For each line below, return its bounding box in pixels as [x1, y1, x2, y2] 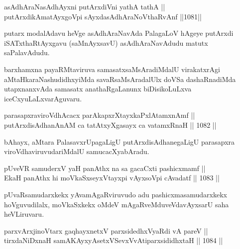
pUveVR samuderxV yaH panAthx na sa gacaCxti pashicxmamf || [4, 163, 206, 173]
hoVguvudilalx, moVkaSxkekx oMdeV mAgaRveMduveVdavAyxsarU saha [4, 199, 229, 209]
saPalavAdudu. [4, 47, 50, 58]
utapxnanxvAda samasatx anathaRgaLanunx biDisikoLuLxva [4, 83, 192, 94]
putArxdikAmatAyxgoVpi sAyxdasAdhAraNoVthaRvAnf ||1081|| [4, 11, 202, 21]
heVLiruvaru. [4, 209, 44, 219]
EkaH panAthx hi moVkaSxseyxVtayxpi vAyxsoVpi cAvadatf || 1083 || [4, 172, 220, 183]
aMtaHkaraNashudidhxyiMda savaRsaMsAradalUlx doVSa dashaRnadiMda [4, 74, 236, 84]
